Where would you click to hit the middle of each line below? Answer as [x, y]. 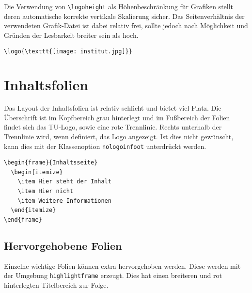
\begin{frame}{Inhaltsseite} [51, 163]
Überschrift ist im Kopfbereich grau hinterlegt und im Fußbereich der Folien [117, 117]
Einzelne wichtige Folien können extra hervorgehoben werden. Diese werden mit [122, 266]
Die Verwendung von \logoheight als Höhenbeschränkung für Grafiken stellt [119, 6]
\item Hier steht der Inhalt [64, 182]
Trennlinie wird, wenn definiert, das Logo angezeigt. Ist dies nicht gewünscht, [119, 136]
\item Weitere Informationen [64, 201]
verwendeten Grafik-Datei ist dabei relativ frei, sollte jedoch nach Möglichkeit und [126, 25]
